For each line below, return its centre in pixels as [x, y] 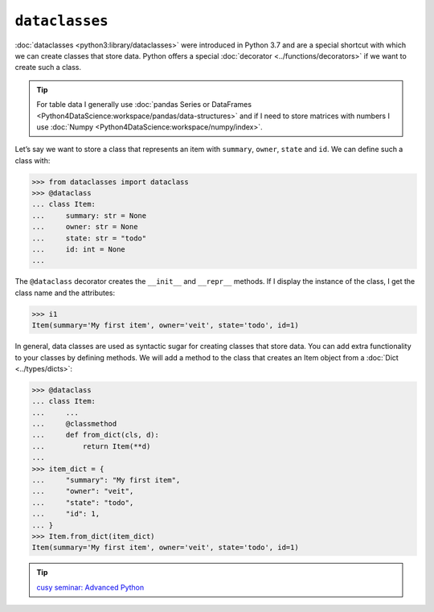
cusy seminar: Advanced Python [90, 587]
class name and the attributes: [65, 293]
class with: [33, 160]
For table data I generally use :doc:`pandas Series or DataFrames [144, 105]
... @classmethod [74, 424]
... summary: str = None [89, 216]
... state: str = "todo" [89, 238]
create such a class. [48, 68]
